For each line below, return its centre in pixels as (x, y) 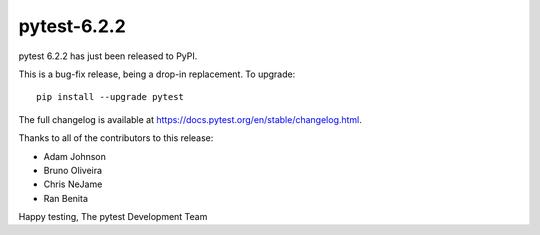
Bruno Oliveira (73, 170)
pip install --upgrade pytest (110, 97)
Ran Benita (66, 198)
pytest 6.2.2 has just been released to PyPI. (108, 56)
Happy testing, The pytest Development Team (113, 217)
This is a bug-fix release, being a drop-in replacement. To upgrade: (157, 74)
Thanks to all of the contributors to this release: (116, 138)
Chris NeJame (73, 184)
